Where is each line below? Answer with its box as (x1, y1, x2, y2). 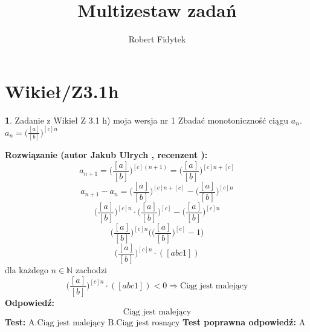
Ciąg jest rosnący (116, 319, 180, 328)
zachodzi (75, 263, 107, 276)
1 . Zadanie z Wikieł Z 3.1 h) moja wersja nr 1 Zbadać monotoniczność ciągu (5, 113, 289, 126)
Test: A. (5, 316, 37, 328)
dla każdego (5, 263, 48, 276)
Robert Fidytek (128, 33, 186, 45)
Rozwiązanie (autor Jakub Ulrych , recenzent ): (5, 148, 208, 161)
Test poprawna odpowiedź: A (182, 316, 306, 328)
